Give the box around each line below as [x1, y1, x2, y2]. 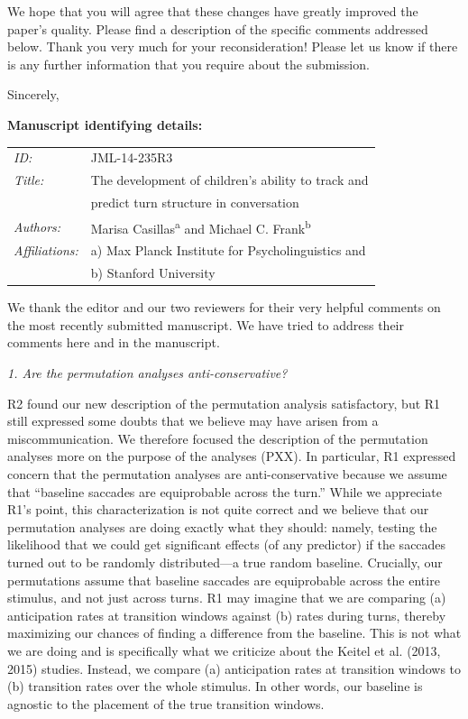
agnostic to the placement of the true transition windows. [7, 694, 325, 713]
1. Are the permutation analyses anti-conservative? [7, 364, 288, 383]
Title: [14, 171, 44, 189]
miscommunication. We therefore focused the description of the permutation [7, 429, 428, 447]
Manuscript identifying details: [7, 115, 203, 134]
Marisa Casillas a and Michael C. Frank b [90, 216, 311, 237]
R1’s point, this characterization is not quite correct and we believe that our [7, 500, 429, 519]
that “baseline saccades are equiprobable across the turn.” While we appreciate [7, 482, 442, 501]
